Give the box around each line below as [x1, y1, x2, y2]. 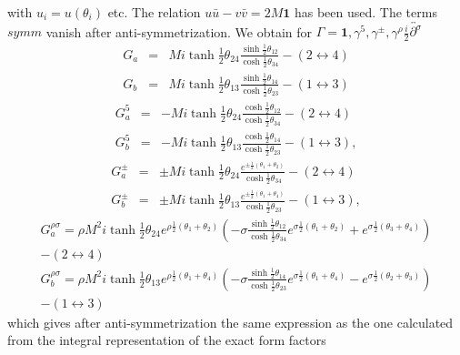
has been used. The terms [294, 3, 437, 21]
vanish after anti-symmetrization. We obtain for [45, 22, 313, 41]
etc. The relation [107, 3, 201, 21]
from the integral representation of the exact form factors [7, 330, 326, 350]
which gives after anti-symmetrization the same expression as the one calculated [7, 312, 454, 331]
